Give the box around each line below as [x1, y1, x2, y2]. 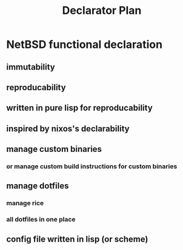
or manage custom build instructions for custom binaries [6, 162, 178, 171]
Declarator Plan [62, 4, 142, 18]
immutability [6, 62, 56, 72]
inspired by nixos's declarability [6, 123, 130, 134]
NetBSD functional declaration [6, 38, 162, 51]
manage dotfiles [6, 181, 69, 191]
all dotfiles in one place [6, 215, 76, 224]
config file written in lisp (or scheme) [6, 234, 148, 244]
